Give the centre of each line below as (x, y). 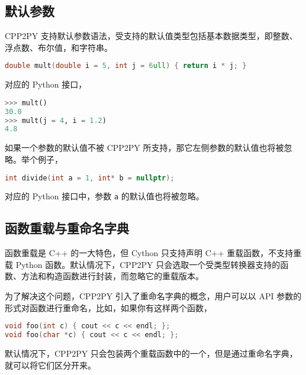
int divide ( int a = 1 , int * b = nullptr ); (90, 178)
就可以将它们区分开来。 (50, 365)
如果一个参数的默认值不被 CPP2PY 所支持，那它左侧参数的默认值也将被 (144, 148)
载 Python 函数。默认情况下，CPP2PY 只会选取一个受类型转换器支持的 (143, 264)
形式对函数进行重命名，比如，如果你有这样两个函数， (108, 307)
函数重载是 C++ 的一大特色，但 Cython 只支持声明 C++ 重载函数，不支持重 (153, 253)
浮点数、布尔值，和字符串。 (59, 47)
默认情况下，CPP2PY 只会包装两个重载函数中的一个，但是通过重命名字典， (151, 353)
